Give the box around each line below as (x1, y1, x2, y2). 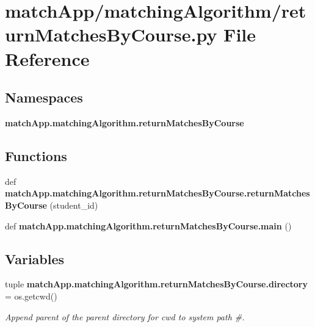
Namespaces (5, 88, 83, 107)
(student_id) (49, 198, 98, 211)
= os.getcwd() (5, 289, 57, 302)
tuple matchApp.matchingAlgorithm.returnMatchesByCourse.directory (5, 278, 308, 290)
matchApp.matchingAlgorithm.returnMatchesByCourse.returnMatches (5, 187, 310, 199)
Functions (5, 146, 67, 165)
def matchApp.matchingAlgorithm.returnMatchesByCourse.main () (5, 219, 292, 232)
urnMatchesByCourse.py (5, 22, 217, 47)
